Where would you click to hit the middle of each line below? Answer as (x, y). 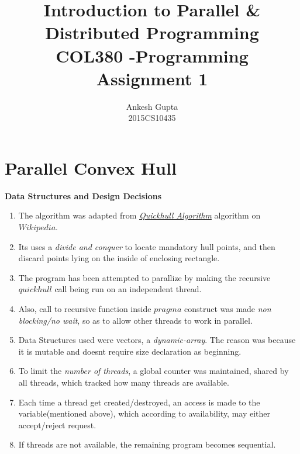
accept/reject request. (57, 424)
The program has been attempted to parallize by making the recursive (144, 277)
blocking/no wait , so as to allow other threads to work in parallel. (135, 320)
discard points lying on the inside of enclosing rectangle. (119, 258)
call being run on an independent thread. (128, 289)
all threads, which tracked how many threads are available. (124, 382)
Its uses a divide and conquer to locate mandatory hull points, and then (147, 246)
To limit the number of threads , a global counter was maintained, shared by (154, 371)
